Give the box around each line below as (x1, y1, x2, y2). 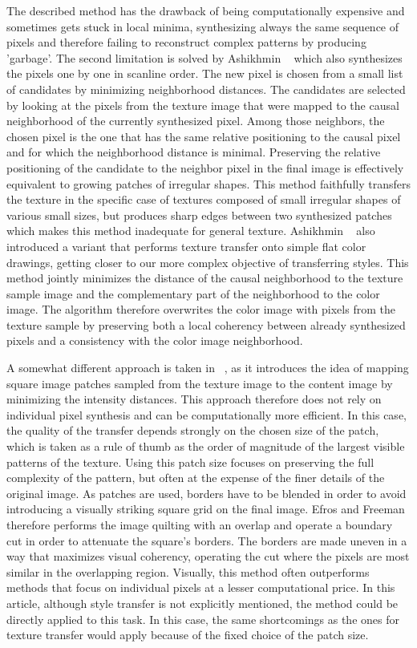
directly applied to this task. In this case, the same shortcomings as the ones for (6, 610, 399, 627)
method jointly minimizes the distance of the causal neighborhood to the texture (6, 269, 403, 286)
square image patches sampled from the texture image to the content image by (6, 375, 393, 391)
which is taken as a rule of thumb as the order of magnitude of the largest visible (6, 438, 405, 455)
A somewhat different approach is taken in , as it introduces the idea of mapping (6, 359, 409, 376)
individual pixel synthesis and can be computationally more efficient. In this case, (6, 406, 407, 423)
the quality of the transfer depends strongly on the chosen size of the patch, (6, 422, 379, 439)
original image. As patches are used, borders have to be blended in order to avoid (6, 484, 407, 501)
